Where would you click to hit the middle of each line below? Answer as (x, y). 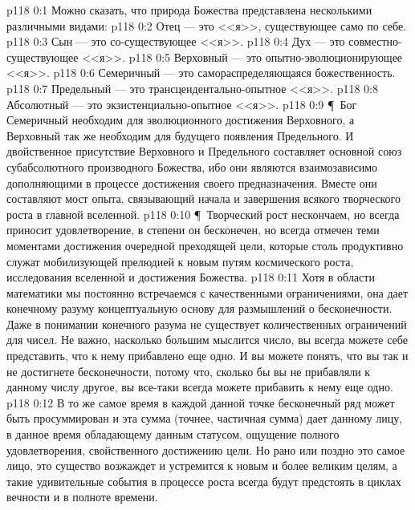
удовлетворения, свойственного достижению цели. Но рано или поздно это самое (206, 449)
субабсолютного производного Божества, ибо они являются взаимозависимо (192, 166)
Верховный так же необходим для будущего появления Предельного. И (180, 135)
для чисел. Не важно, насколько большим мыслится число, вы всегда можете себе (207, 340)
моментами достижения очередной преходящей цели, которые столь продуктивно (205, 245)
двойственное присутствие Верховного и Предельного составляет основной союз (204, 151)
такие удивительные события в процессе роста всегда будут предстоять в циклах (204, 481)
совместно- (375, 41)
